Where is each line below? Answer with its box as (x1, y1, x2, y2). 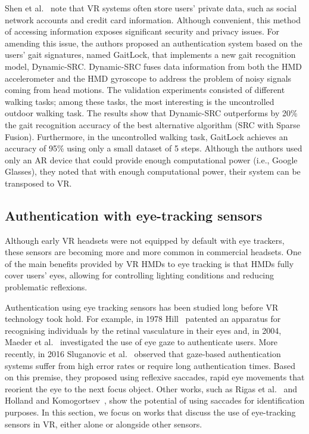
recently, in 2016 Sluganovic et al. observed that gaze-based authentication (5, 348, 281, 360)
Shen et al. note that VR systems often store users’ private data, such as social (5, 2, 297, 14)
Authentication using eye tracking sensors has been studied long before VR (5, 300, 279, 313)
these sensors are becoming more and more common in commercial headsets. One (5, 246, 301, 258)
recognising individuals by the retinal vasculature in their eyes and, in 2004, (5, 324, 282, 336)
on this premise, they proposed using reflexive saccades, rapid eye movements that (5, 371, 305, 383)
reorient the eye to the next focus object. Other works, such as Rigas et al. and (5, 382, 298, 395)
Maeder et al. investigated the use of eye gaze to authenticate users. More (5, 336, 278, 348)
